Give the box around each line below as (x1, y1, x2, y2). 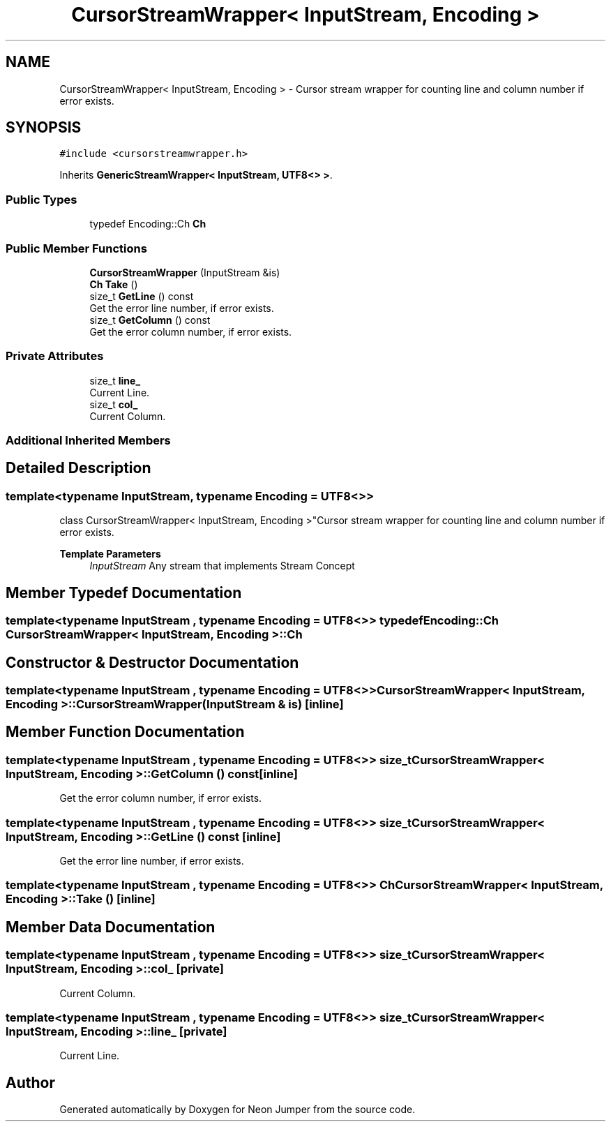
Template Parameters (59, 548, 161, 560)
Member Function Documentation (6, 723, 245, 741)
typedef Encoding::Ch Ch (89, 218, 206, 230)
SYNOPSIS (6, 119, 82, 137)
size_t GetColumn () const (89, 313, 211, 326)
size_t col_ (89, 398, 138, 410)
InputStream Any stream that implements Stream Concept (89, 560, 355, 572)
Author (6, 1073, 55, 1091)
